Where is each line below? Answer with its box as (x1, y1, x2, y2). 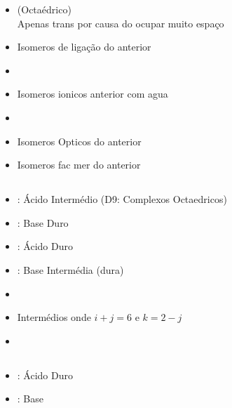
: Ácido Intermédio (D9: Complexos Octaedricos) (17, 192, 227, 206)
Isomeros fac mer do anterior (17, 157, 141, 172)
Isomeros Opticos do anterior (17, 133, 142, 148)
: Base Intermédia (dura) (17, 262, 124, 277)
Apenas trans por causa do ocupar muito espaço (17, 15, 224, 30)
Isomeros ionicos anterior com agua (17, 86, 168, 101)
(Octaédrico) (17, 2, 71, 16)
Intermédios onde (17, 310, 91, 324)
